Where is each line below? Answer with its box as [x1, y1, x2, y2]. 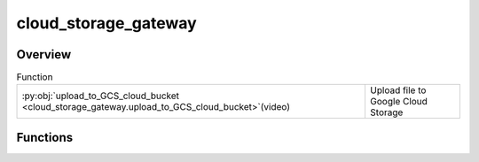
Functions [16, 129, 74, 145]
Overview [16, 47, 72, 62]
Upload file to [369, 84, 427, 96]
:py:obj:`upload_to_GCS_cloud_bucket [21, 89, 180, 102]
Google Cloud [369, 96, 428, 108]
